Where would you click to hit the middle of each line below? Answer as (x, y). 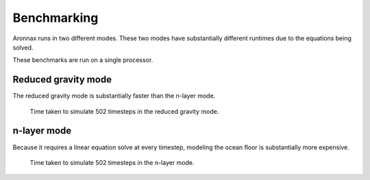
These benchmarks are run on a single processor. (83, 60)
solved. (23, 47)
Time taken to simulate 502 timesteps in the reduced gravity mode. (124, 111)
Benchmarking (56, 18)
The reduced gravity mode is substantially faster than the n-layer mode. (114, 96)
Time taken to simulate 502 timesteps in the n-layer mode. (112, 162)
